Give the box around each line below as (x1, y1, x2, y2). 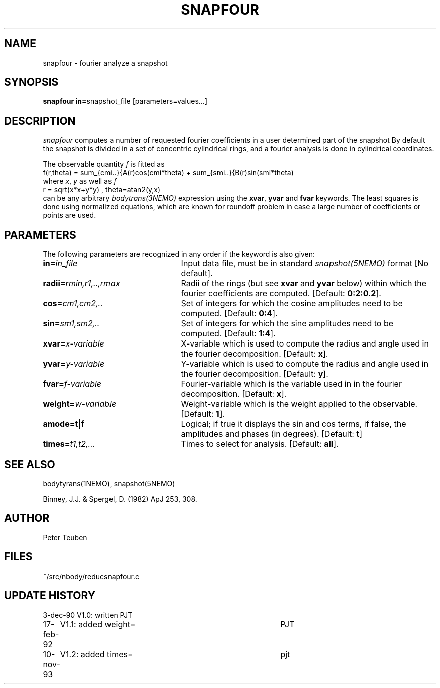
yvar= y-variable (43, 359, 105, 369)
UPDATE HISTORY (4, 589, 96, 602)
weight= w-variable (43, 399, 117, 409)
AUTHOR (4, 512, 50, 525)
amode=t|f (43, 419, 84, 429)
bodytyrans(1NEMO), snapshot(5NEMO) (43, 479, 175, 488)
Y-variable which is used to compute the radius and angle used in (181, 359, 429, 369)
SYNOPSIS (4, 76, 59, 89)
